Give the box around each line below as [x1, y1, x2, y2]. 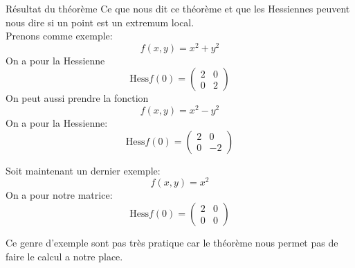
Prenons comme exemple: [6, 28, 113, 43]
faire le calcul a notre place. [6, 249, 123, 263]
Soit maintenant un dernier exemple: [6, 163, 161, 177]
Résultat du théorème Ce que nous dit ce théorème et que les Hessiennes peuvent [6, 1, 350, 15]
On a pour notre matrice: [6, 188, 113, 202]
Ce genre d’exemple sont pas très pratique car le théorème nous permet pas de [6, 235, 338, 249]
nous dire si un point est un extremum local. [6, 15, 194, 29]
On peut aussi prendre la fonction [6, 91, 149, 105]
